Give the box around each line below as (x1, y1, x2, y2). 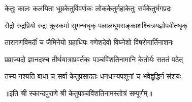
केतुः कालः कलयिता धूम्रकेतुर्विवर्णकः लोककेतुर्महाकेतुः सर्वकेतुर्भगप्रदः (5, 3, 172, 13)
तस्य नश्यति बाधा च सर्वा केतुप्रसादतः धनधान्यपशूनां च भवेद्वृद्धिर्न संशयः (5, 71, 181, 81)
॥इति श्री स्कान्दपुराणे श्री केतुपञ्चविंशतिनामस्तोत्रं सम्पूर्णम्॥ (5, 87, 152, 98)
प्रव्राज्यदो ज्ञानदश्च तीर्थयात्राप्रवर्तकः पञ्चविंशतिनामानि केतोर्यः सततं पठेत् (5, 54, 183, 64)
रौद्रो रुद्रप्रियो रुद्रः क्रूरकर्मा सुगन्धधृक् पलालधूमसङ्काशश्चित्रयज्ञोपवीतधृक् (5, 20, 187, 30)
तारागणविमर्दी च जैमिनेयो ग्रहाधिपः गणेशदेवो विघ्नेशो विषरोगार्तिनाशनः (5, 37, 174, 47)
